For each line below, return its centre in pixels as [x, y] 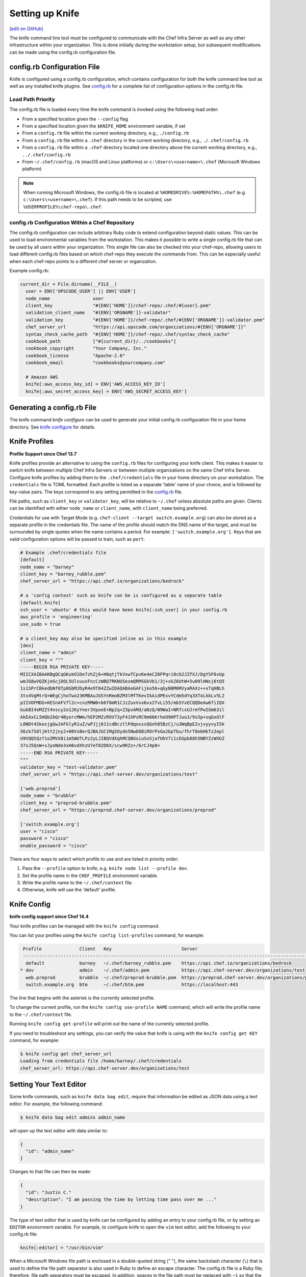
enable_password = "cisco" [54, 846]
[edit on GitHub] [26, 29]
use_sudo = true [41, 624]
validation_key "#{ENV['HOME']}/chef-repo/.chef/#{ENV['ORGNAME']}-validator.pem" [145, 320]
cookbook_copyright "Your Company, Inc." [86, 348]
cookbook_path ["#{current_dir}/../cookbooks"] [101, 341]
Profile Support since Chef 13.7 [43, 454]
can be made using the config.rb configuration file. [63, 52]
